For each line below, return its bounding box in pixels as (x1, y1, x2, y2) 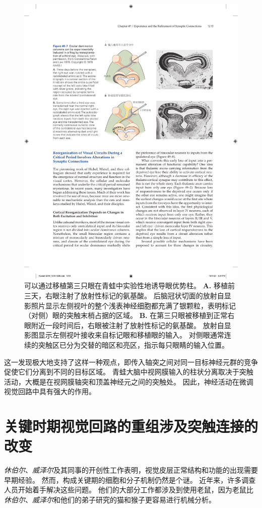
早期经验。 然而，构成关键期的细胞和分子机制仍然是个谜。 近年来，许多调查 (4, 474, 256, 485)
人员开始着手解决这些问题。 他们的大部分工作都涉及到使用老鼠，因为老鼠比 (4, 484, 253, 495)
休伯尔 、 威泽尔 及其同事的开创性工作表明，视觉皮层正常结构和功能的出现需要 (4, 465, 258, 475)
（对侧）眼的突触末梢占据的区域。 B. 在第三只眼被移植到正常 (24, 310, 228, 321)
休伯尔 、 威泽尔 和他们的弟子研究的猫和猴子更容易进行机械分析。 (4, 494, 216, 504)
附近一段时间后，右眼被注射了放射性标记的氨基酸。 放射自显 (31, 320, 231, 330)
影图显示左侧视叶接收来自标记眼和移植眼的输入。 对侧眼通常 (24, 330, 224, 340)
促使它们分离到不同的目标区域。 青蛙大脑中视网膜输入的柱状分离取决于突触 (4, 366, 253, 377)
